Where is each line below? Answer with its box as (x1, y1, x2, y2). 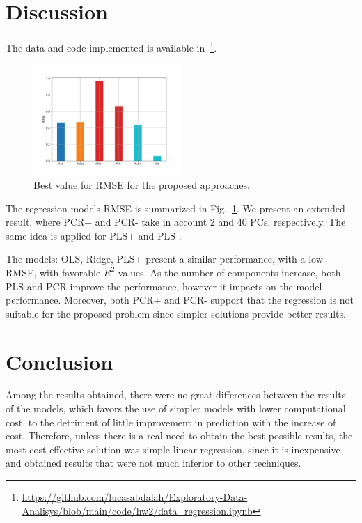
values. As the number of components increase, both (118, 265, 341, 279)
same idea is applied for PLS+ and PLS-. (6, 228, 182, 242)
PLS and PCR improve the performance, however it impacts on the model (6, 279, 322, 293)
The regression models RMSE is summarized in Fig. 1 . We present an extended (6, 201, 345, 215)
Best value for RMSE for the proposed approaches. (33, 177, 250, 192)
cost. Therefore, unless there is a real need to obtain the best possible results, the (6, 428, 353, 443)
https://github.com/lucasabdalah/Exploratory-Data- (22, 490, 248, 504)
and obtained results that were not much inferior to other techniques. (6, 455, 301, 470)
